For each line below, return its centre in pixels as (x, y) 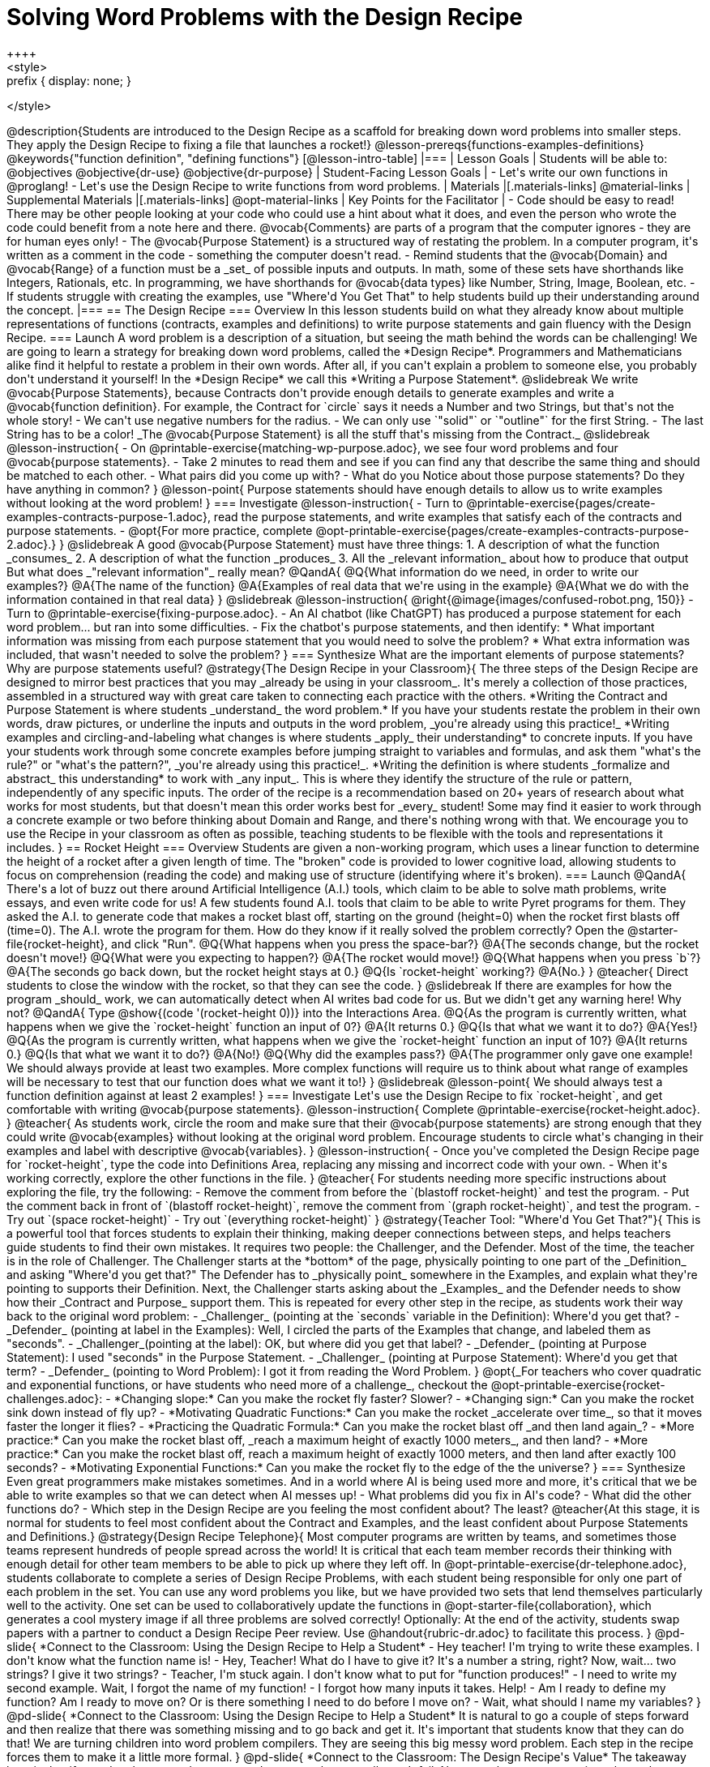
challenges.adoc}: (55, 1398)
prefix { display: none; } (69, 80)
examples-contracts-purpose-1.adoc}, (109, 516)
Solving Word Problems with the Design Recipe (265, 17)
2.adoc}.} (32, 544)
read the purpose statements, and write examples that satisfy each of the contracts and (448, 516)
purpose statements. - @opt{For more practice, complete (160, 530)
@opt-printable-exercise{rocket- (578, 1384)
